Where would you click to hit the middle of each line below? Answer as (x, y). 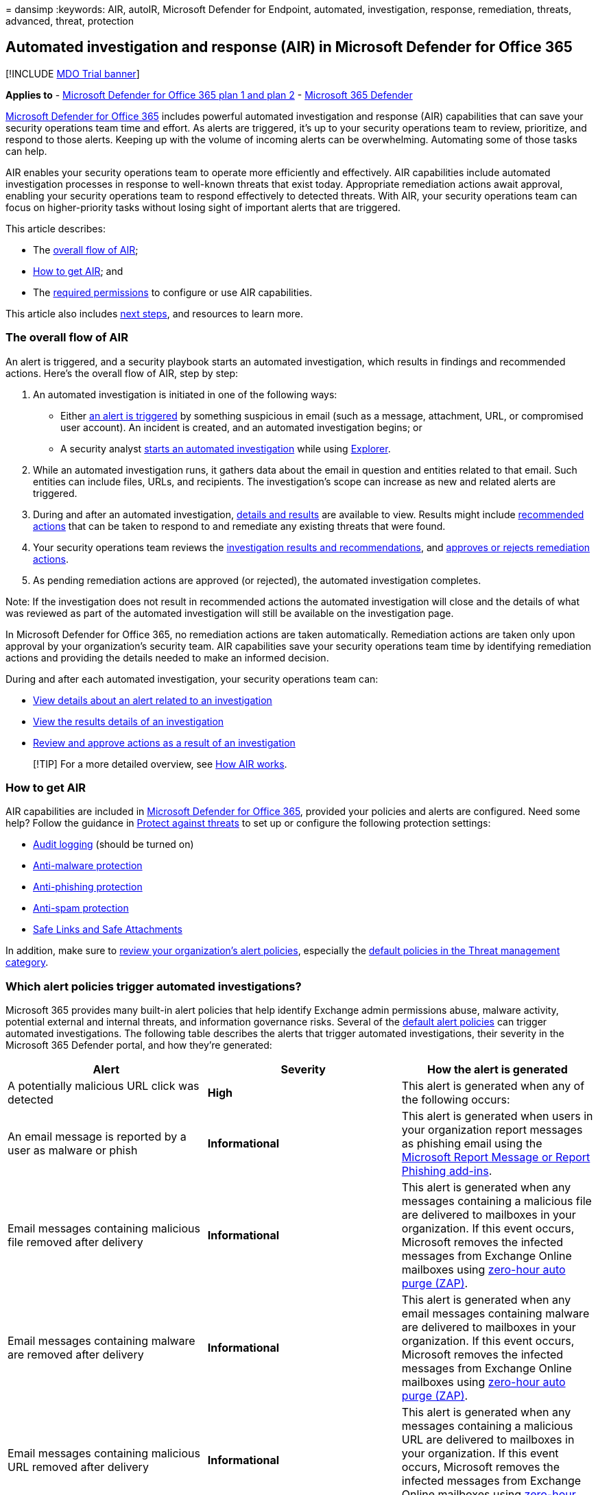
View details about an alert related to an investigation (153, 700)
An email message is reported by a (97, 1137)
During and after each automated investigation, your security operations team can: (192, 679)
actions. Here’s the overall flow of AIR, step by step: (122, 373)
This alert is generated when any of (493, 1086)
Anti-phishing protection (88, 887)
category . (27, 962)
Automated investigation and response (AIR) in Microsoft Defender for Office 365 (289, 47)
